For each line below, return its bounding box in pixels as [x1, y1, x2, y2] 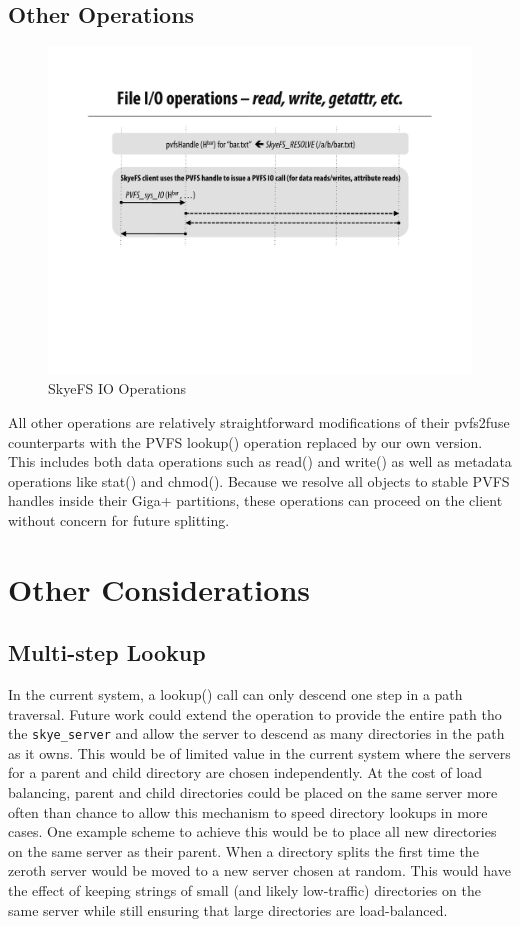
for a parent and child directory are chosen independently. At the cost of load [8, 762, 483, 783]
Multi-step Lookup [8, 637, 206, 668]
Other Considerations [8, 568, 310, 609]
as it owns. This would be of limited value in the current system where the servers [8, 742, 511, 763]
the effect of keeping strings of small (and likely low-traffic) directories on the [8, 880, 481, 901]
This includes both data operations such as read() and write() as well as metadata [8, 451, 512, 472]
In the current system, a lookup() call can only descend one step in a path [8, 684, 463, 705]
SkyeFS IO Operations [48, 378, 186, 399]
